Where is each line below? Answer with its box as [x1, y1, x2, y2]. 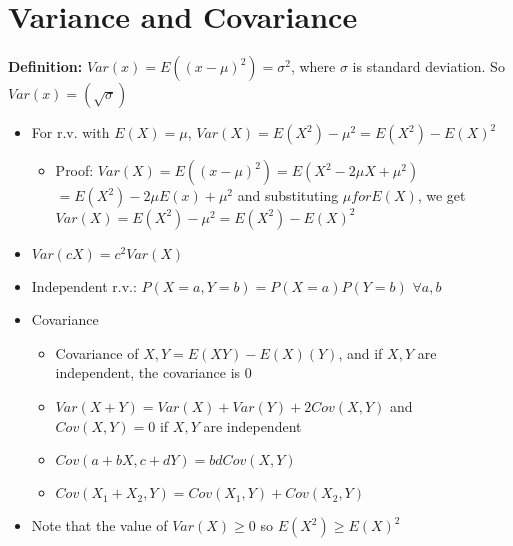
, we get [417, 185, 466, 206]
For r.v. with [31, 122, 110, 143]
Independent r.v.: [31, 275, 137, 296]
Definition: [8, 56, 83, 77]
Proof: [55, 160, 94, 181]
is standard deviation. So [352, 56, 505, 77]
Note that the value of [31, 515, 168, 536]
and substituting [237, 185, 339, 206]
